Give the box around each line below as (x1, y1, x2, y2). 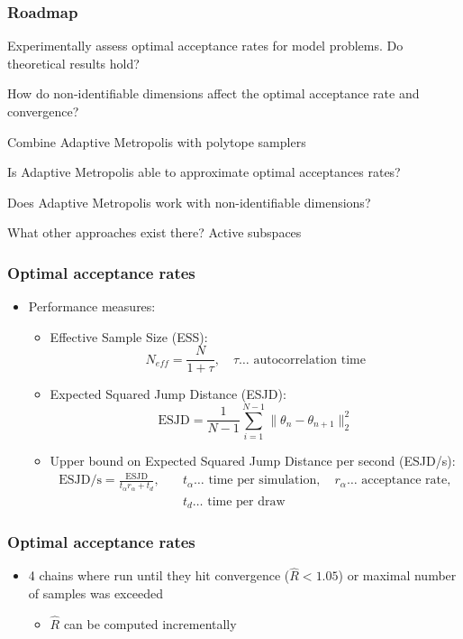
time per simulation (208, 474, 317, 487)
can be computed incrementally (63, 614, 237, 633)
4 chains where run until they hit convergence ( (28, 566, 290, 585)
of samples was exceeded (28, 584, 163, 603)
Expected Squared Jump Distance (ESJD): (50, 384, 286, 403)
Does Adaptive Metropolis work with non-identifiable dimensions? (7, 192, 371, 211)
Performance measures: (28, 297, 156, 316)
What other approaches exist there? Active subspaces (7, 223, 302, 242)
